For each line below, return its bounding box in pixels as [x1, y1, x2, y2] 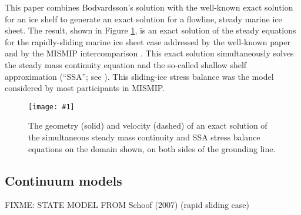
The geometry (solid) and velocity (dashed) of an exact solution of [28, 119, 267, 132]
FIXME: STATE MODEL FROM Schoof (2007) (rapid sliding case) [5, 199, 249, 211]
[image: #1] [28, 102, 75, 111]
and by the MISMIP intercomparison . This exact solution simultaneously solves [5, 47, 294, 59]
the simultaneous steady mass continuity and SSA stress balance [28, 131, 260, 143]
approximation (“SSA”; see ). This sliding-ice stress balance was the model [5, 70, 274, 82]
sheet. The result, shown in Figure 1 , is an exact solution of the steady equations [5, 24, 296, 36]
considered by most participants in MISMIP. [5, 82, 165, 94]
